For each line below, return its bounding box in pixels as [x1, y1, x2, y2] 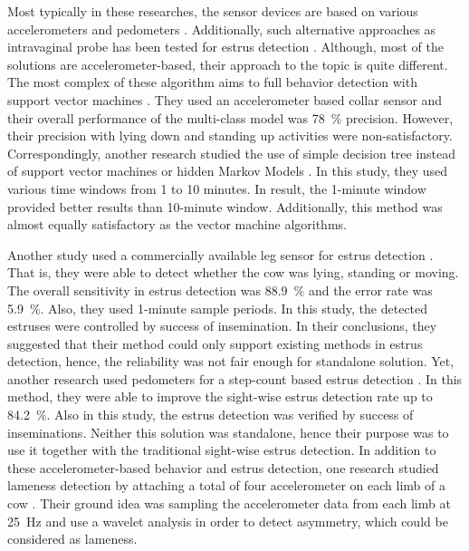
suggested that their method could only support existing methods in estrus [7, 333, 423, 353]
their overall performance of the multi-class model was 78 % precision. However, [7, 108, 454, 127]
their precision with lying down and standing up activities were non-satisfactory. [7, 126, 453, 145]
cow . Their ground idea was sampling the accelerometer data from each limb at [7, 494, 451, 513]
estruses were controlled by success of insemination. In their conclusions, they [7, 316, 437, 335]
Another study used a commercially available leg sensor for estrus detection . [7, 245, 434, 264]
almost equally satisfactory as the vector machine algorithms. [7, 215, 347, 234]
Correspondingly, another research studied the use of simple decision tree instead [7, 143, 456, 162]
